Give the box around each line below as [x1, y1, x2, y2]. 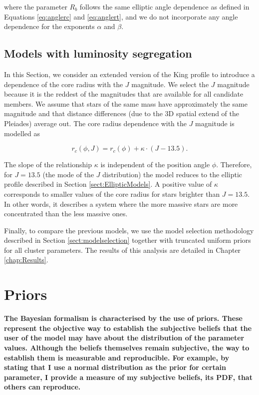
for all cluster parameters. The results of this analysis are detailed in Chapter [4, 244, 241, 255]
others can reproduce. [4, 381, 81, 392]
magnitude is [195, 118, 235, 128]
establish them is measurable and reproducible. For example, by [4, 352, 230, 362]
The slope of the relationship [4, 159, 92, 170]
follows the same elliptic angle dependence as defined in [79, 2, 250, 12]
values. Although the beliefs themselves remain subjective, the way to [4, 342, 250, 352]
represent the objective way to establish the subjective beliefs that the [4, 322, 252, 333]
